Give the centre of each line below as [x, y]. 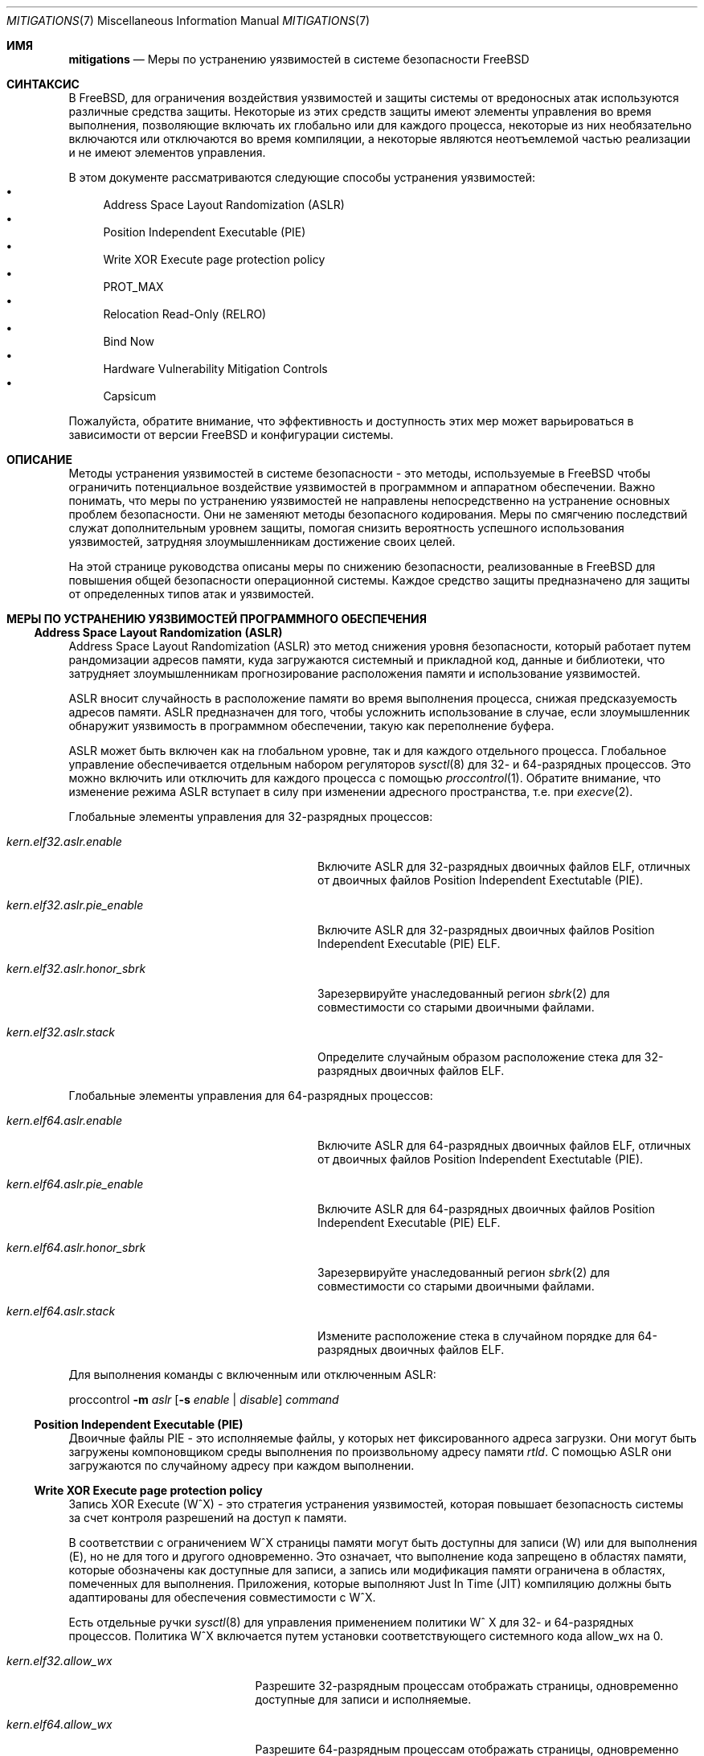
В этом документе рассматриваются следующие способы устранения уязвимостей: [302, 177]
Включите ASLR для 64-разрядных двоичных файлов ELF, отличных [504, 1145]
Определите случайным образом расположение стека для [479, 1057]
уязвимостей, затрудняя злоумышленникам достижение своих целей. [262, 542]
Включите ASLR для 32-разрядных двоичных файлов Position [486, 930]
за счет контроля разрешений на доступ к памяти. [208, 1518]
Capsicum [130, 396]
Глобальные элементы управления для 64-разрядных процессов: [251, 1095]
